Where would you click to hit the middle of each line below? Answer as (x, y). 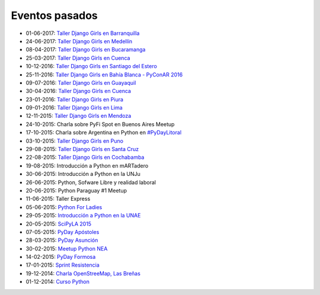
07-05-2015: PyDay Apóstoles (63, 232)
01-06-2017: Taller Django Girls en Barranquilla (83, 33)
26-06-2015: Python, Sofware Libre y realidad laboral (91, 182)
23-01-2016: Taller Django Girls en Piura (75, 99)
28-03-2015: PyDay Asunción (62, 241)
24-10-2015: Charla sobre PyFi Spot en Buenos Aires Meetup (100, 124)
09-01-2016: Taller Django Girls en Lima (74, 108)
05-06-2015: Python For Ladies (64, 207)
